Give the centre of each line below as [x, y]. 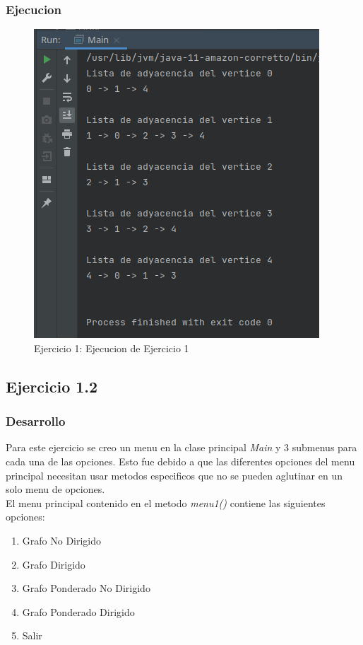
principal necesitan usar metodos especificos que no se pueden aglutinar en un [174, 475]
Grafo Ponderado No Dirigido [86, 588]
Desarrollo [36, 421]
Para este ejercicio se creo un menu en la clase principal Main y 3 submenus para [181, 447]
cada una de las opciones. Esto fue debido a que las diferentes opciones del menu [180, 461]
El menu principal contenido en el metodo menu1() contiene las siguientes [166, 502]
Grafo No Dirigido [62, 540]
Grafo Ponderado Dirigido [78, 611]
